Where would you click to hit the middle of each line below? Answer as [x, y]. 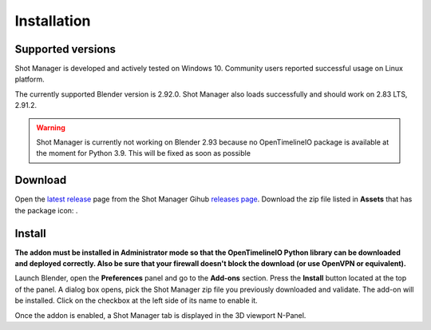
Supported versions [65, 49]
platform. [30, 79]
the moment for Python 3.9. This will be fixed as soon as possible [144, 153]
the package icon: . [46, 210]
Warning [51, 127]
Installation [53, 21]
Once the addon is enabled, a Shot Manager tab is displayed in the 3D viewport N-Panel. [160, 315]
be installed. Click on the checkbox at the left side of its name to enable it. [136, 300]
